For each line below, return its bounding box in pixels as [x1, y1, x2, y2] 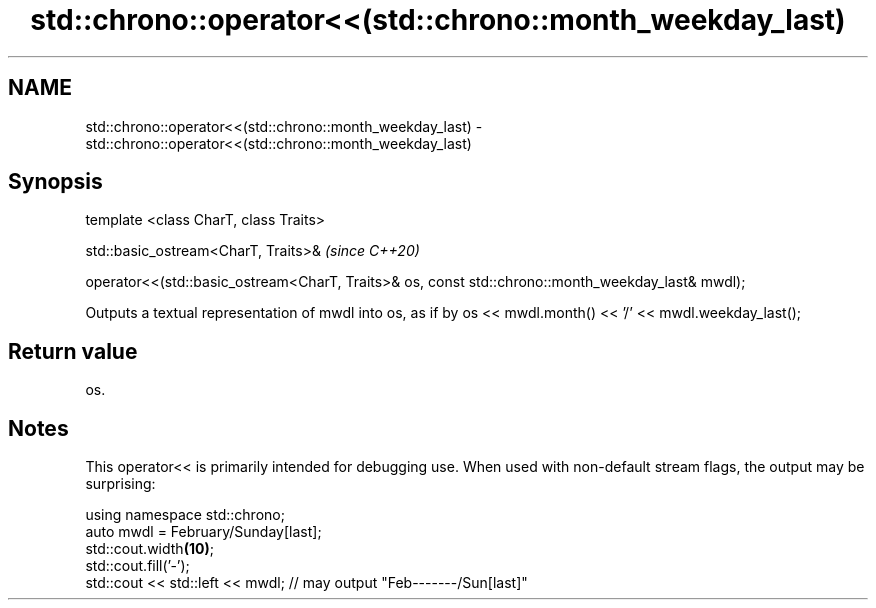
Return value [8, 338, 138, 364]
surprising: [85, 475, 156, 493]
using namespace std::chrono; [85, 506, 285, 524]
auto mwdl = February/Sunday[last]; [85, 523, 322, 541]
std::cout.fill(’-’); [85, 557, 190, 575]
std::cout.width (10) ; [85, 540, 214, 558]
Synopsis [8, 169, 103, 195]
